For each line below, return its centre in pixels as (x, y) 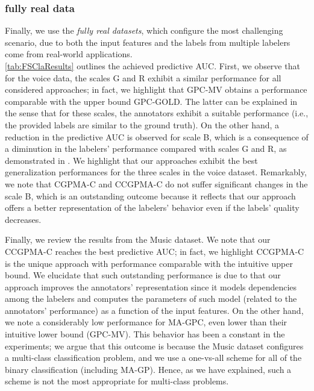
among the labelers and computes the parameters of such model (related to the (151, 299)
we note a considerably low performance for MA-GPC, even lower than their (146, 322)
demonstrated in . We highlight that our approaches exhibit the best (131, 160)
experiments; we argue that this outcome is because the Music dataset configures (154, 346)
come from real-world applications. (69, 54)
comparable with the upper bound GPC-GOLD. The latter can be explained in (151, 101)
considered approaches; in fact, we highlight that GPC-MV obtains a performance (156, 89)
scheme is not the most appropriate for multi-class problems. (117, 381)
